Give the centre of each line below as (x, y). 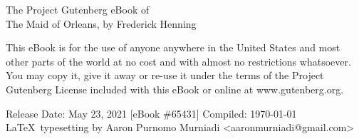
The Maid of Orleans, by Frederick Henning (101, 23)
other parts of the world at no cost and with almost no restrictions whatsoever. (178, 61)
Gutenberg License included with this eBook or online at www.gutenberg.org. (175, 89)
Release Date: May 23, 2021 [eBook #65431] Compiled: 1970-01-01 (151, 113)
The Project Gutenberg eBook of (78, 9)
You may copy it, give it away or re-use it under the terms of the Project (165, 75)
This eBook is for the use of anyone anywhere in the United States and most (173, 47)
